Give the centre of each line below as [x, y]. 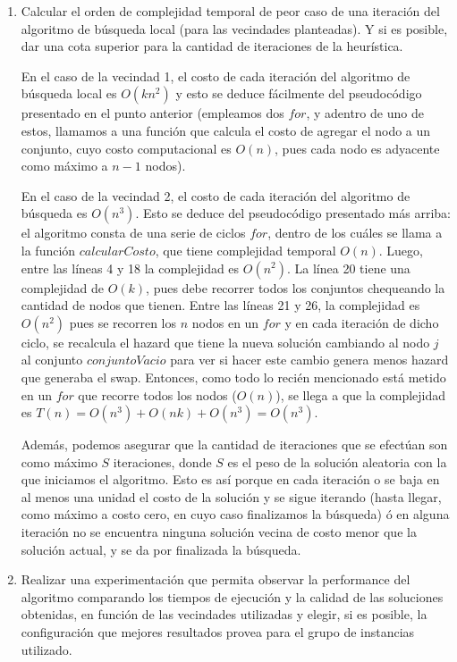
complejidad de [62, 287]
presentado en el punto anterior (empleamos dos [152, 113]
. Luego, [401, 250]
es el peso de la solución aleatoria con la [337, 461]
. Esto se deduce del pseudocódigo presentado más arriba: [293, 213]
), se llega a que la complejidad [361, 394]
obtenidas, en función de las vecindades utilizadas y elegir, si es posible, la [224, 614]
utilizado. [47, 649]
